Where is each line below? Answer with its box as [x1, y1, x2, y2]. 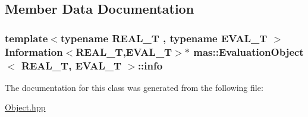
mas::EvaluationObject [193, 44, 304, 59]
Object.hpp [5, 101, 46, 113]
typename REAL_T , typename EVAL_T [60, 30, 268, 45]
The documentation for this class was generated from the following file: [5, 81, 263, 93]
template [5, 30, 48, 45]
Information [5, 44, 63, 59]
